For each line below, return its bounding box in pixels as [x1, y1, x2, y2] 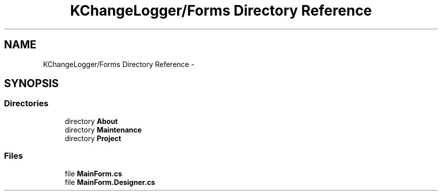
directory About [65, 116, 118, 125]
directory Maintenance [65, 125, 142, 134]
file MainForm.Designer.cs [65, 177, 155, 186]
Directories [4, 98, 48, 109]
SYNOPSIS [4, 77, 59, 90]
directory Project [65, 134, 122, 143]
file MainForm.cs [65, 169, 122, 178]
